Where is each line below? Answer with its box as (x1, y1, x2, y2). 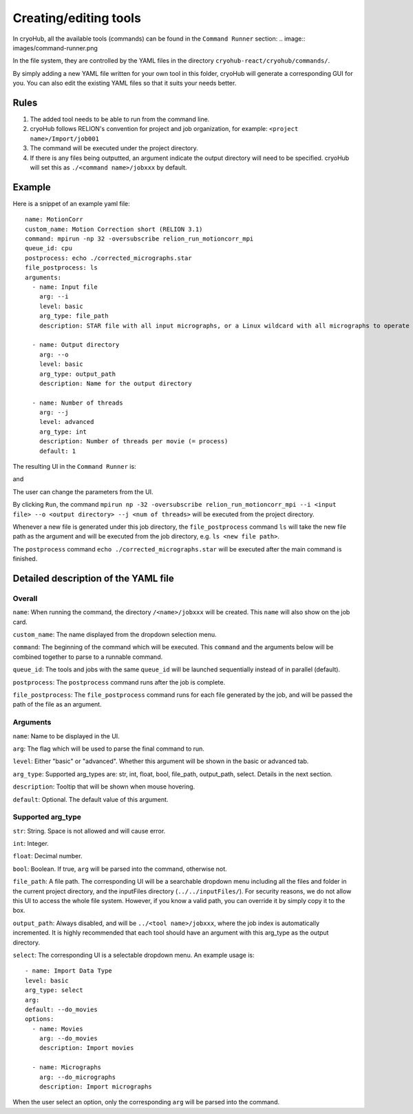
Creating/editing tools (12, 10, 141, 26)
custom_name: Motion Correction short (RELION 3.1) (25, 225, 203, 233)
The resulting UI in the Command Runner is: (12, 463, 137, 471)
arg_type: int (39, 427, 87, 436)
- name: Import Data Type (25, 967, 113, 975)
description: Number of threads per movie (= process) (39, 438, 229, 445)
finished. (12, 555, 38, 563)
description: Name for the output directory (39, 379, 192, 387)
